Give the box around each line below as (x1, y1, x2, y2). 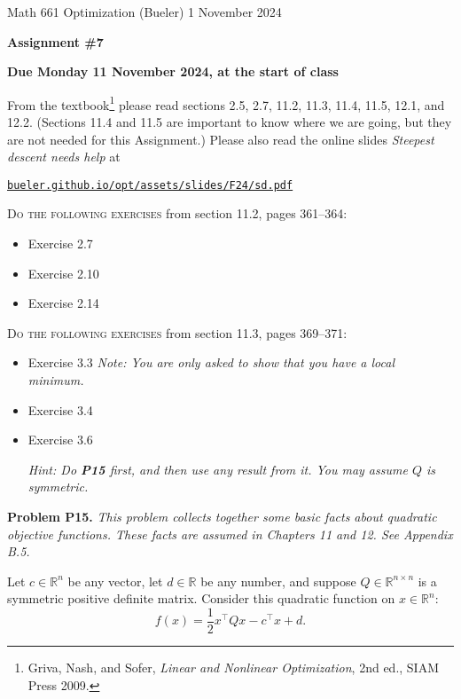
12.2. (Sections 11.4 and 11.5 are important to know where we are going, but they (7, 113, 452, 131)
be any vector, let (67, 571, 163, 590)
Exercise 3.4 (27, 400, 93, 419)
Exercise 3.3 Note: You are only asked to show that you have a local (27, 353, 395, 372)
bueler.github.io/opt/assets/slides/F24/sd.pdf (7, 178, 293, 192)
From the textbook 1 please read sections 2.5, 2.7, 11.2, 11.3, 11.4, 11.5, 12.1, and (7, 92, 445, 114)
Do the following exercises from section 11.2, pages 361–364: (7, 204, 348, 223)
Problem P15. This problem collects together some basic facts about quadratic (7, 507, 437, 525)
